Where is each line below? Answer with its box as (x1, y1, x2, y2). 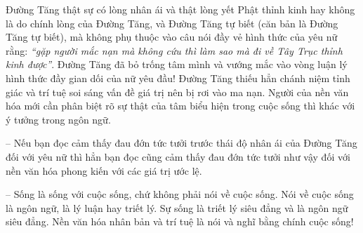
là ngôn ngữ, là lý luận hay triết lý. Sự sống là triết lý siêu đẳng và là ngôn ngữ (6, 200, 348, 215)
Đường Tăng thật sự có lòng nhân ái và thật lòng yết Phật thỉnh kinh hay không (6, 2, 355, 16)
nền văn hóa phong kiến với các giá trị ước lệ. (6, 163, 202, 178)
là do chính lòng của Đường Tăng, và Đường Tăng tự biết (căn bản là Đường (6, 15, 338, 30)
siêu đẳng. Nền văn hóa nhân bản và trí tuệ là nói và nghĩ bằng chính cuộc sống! (6, 214, 354, 229)
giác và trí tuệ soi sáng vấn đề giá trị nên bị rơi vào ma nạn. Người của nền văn (6, 84, 349, 99)
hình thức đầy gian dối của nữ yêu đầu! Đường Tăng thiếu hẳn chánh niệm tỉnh (6, 70, 350, 85)
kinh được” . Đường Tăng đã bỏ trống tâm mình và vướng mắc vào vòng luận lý (6, 57, 348, 72)
